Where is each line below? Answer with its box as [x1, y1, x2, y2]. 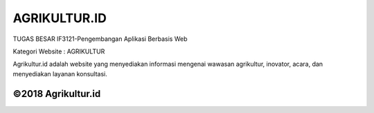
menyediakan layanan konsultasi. [12, 69, 107, 78]
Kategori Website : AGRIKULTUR [12, 47, 105, 55]
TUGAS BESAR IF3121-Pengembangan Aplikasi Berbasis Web [12, 35, 188, 43]
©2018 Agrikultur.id [12, 87, 101, 100]
